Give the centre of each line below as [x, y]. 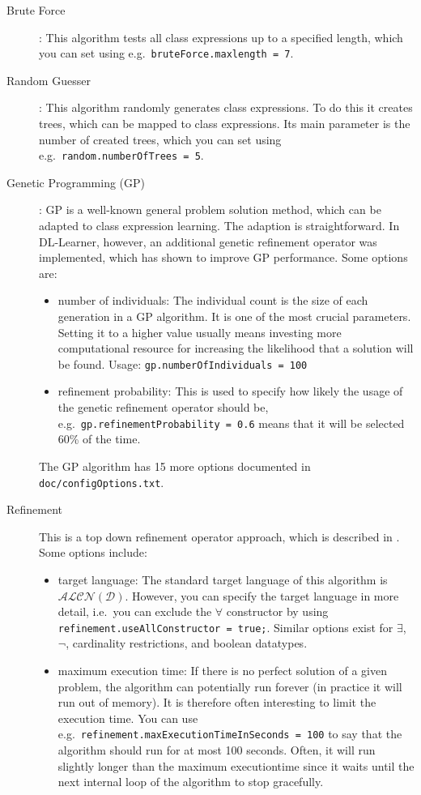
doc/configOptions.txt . [102, 482]
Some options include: [93, 552]
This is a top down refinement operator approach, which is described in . [219, 536]
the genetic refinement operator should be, [163, 407]
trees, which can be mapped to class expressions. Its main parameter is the [225, 124]
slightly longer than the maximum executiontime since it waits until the [236, 765]
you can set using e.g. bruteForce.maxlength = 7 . [166, 53]
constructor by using [277, 611]
